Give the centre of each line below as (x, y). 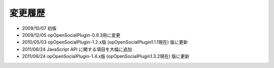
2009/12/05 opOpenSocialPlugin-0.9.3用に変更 (71, 35)
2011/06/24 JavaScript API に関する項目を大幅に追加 (77, 49)
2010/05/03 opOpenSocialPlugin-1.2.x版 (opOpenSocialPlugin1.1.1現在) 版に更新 (105, 42)
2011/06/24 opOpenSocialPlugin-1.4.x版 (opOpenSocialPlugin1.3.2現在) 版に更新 (106, 56)
